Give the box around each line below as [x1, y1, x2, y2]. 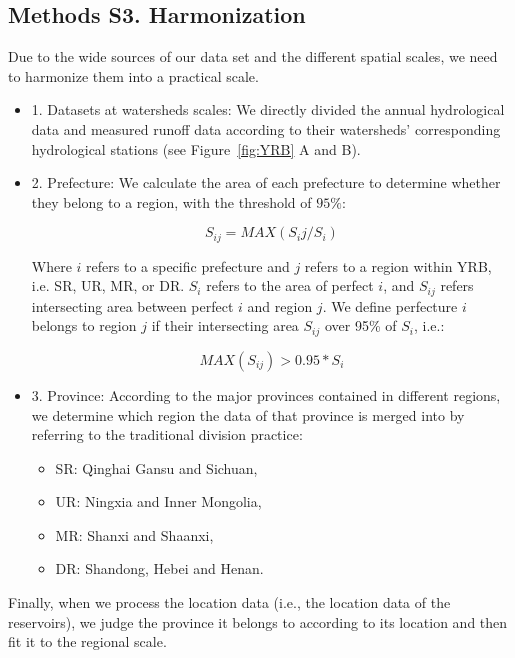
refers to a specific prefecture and [86, 255, 290, 276]
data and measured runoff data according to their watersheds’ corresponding [31, 118, 501, 139]
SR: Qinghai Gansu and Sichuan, [55, 457, 258, 478]
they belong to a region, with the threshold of [31, 191, 312, 212]
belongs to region [31, 315, 137, 336]
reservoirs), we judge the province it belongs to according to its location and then [8, 611, 508, 632]
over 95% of [324, 315, 397, 336]
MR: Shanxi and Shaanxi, [55, 524, 214, 545]
